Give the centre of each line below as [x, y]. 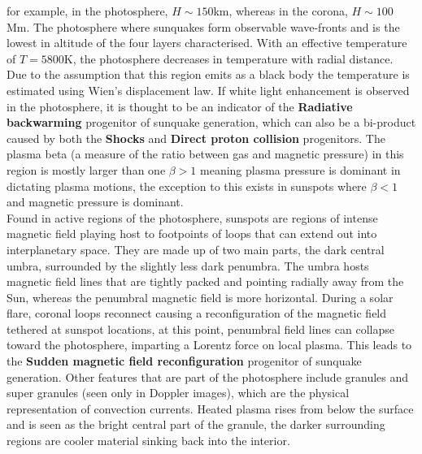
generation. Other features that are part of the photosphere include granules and [208, 376]
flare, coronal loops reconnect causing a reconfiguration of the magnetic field [197, 313]
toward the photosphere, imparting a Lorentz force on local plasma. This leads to [209, 345]
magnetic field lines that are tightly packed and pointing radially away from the [205, 281]
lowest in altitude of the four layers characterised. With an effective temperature [207, 43]
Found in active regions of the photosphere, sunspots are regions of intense [192, 217]
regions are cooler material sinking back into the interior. [148, 441]
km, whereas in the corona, [281, 11]
